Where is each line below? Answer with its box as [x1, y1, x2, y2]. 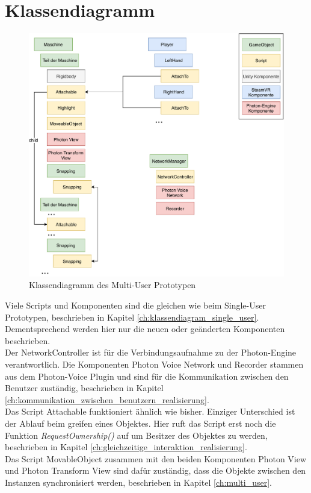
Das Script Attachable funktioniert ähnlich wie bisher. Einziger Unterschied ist [5, 405, 295, 418]
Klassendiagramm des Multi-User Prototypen [29, 278, 196, 291]
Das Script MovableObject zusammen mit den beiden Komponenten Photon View [5, 452, 307, 465]
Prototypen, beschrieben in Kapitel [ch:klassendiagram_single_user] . [5, 310, 259, 323]
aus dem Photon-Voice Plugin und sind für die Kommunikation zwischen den [5, 369, 289, 382]
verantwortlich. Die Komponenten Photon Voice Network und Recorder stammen [5, 357, 304, 370]
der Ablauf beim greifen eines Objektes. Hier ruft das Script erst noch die [5, 416, 276, 429]
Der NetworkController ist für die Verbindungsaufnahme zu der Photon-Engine [5, 346, 297, 359]
